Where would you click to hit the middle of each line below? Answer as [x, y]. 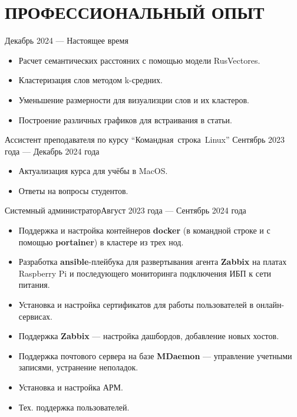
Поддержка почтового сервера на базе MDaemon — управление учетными [155, 355]
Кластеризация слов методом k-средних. [90, 80]
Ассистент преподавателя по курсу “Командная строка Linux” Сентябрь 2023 [145, 139]
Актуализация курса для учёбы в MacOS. [93, 171]
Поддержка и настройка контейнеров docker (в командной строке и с [144, 230]
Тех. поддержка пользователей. [74, 407]
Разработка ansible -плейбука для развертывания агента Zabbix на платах [153, 262]
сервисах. [35, 316]
